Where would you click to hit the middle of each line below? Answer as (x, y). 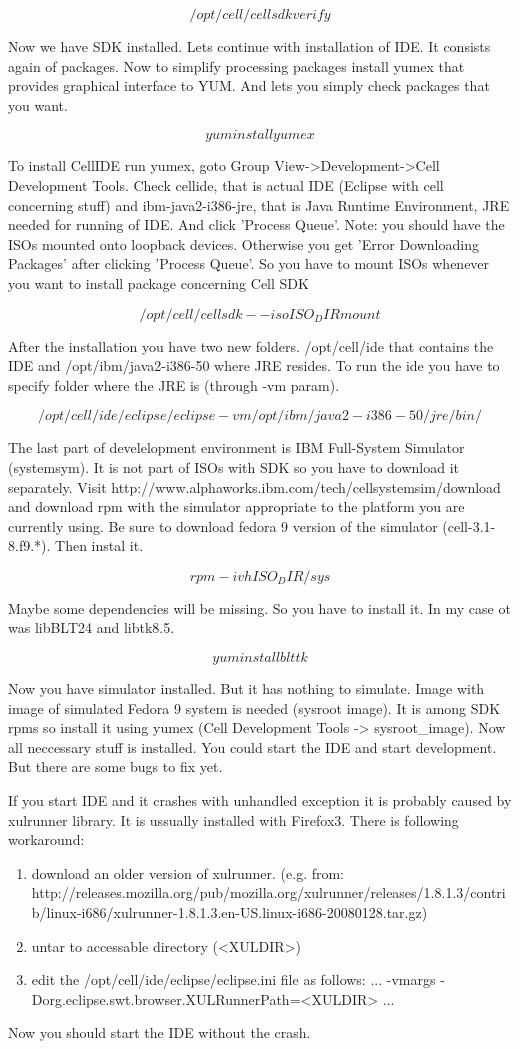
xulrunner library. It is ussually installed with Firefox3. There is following (233, 819)
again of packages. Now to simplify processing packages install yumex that (236, 65)
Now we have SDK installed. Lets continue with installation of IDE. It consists (249, 46)
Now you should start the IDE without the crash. (159, 1032)
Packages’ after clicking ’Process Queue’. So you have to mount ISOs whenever (249, 263)
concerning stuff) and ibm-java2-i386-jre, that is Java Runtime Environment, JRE (259, 204)
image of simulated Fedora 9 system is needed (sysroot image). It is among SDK (254, 707)
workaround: (46, 839)
